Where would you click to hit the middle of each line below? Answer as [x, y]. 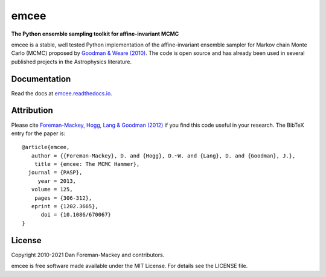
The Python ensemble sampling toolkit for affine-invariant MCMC [95, 34]
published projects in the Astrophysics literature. [72, 62]
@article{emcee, [46, 147]
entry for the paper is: [38, 133]
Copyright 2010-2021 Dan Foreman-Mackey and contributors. [88, 255]
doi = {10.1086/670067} [76, 215]
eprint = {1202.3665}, [65, 206]
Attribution [32, 111]
